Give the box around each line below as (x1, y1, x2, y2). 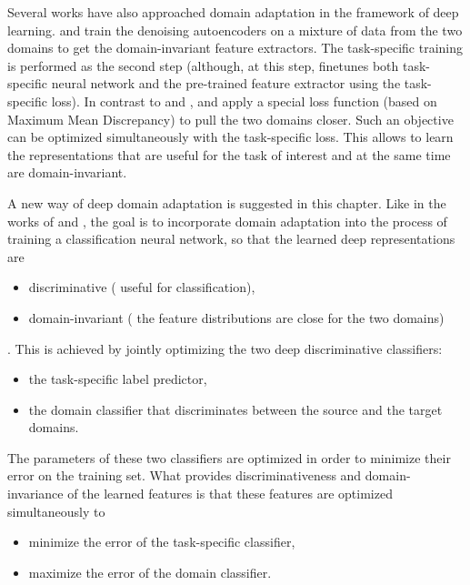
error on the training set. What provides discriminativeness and (7, 466, 362, 485)
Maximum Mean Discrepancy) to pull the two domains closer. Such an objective (7, 109, 454, 128)
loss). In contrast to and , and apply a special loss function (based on (51, 91, 437, 110)
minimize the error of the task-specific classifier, (28, 532, 295, 551)
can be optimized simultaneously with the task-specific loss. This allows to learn (7, 127, 454, 146)
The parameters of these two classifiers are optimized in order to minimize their (7, 448, 451, 467)
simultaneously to (7, 501, 105, 520)
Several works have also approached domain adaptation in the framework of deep (7, 3, 459, 21)
